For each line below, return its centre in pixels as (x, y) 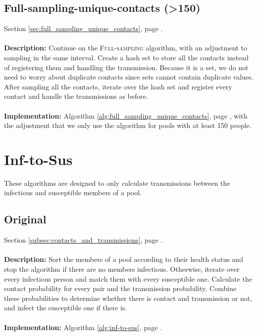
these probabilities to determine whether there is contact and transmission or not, (128, 298)
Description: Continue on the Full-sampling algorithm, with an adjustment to (126, 48)
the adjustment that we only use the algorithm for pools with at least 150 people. (128, 125)
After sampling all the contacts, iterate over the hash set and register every (118, 86)
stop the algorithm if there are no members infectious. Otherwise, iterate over (122, 269)
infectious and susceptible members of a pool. (73, 192)
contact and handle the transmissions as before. (76, 96)
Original (25, 219)
